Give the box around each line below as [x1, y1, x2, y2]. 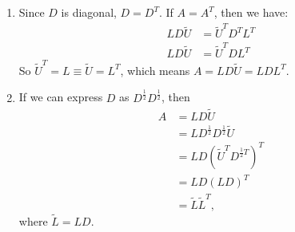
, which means [120, 61, 190, 78]
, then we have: [213, 4, 289, 20]
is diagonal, [61, 4, 117, 20]
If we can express [18, 88, 103, 105]
